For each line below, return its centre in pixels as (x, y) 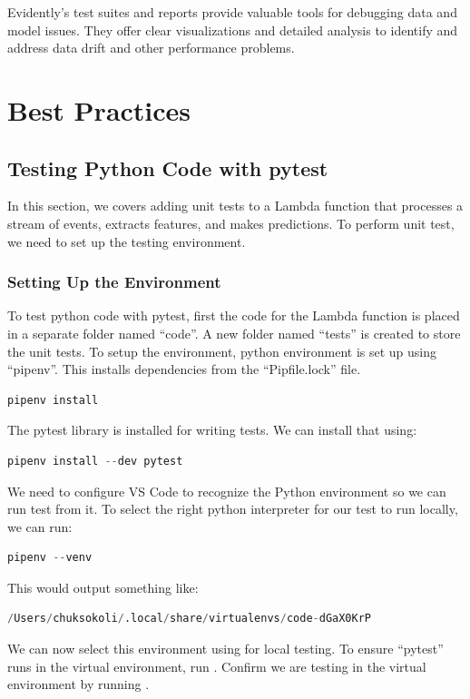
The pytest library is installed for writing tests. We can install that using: (212, 430)
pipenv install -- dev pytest (95, 461)
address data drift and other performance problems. (151, 48)
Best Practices (99, 109)
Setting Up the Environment (114, 282)
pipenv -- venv (50, 558)
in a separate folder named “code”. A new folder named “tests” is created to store (234, 333)
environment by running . (78, 684)
